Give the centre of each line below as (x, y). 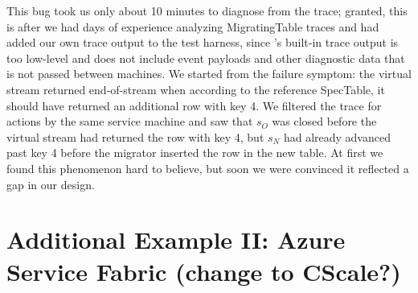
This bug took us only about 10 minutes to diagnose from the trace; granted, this (207, 10)
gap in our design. (51, 184)
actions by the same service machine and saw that (130, 121)
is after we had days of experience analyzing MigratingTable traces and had (193, 26)
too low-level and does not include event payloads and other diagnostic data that (206, 58)
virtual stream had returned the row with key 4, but (135, 136)
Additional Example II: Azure (176, 239)
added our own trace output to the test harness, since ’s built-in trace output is (203, 42)
